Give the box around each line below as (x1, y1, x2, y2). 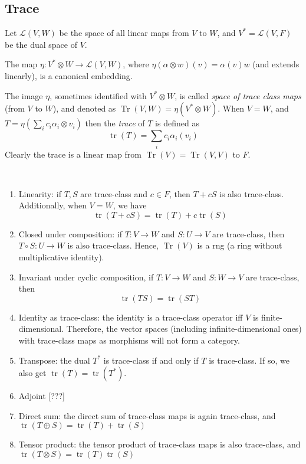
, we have (113, 199, 147, 211)
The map (5, 58, 38, 70)
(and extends (252, 58, 300, 70)
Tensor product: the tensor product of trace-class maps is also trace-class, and (18, 438, 301, 450)
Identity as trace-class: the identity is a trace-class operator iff (18, 311, 243, 323)
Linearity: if (18, 187, 61, 200)
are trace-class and (80, 187, 148, 200)
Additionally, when (18, 199, 87, 211)
